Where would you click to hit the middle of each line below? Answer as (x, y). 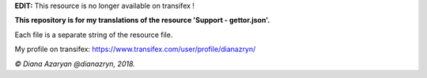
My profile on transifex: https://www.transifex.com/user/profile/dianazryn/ (135, 49)
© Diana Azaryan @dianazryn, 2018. (75, 64)
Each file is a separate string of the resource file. (94, 35)
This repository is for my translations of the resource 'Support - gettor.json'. (142, 20)
